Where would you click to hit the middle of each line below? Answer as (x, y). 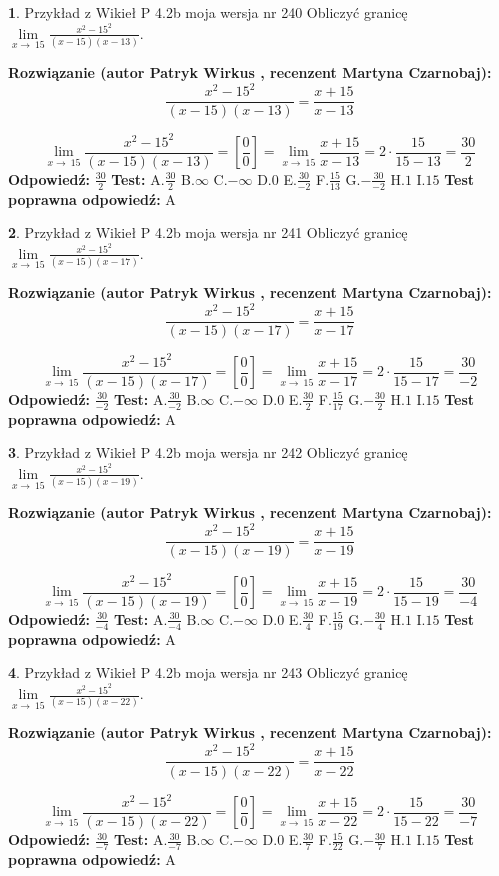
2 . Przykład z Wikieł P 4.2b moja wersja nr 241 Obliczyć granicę (208, 232)
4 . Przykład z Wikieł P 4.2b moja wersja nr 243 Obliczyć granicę (208, 672)
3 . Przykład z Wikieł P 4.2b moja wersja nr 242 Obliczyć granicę (208, 452)
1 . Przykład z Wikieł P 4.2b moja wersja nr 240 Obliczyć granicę (208, 12)
